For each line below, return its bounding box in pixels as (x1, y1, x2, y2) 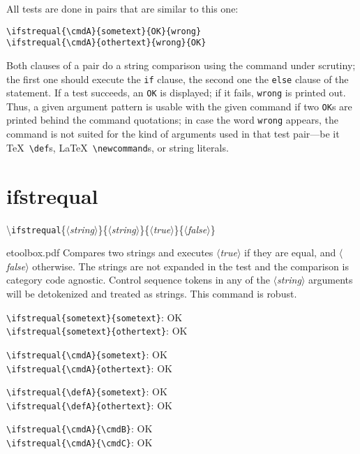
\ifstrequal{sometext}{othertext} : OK (6, 323, 188, 338)
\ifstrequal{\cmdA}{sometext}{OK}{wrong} (6, 26, 202, 36)
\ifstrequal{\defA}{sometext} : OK (6, 384, 167, 399)
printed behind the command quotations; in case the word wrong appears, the (6, 112, 338, 127)
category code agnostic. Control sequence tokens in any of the (6, 272, 270, 287)
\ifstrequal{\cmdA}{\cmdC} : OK (6, 435, 153, 450)
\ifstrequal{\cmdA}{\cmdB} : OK (6, 421, 153, 436)
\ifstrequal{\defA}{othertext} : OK (6, 397, 172, 412)
